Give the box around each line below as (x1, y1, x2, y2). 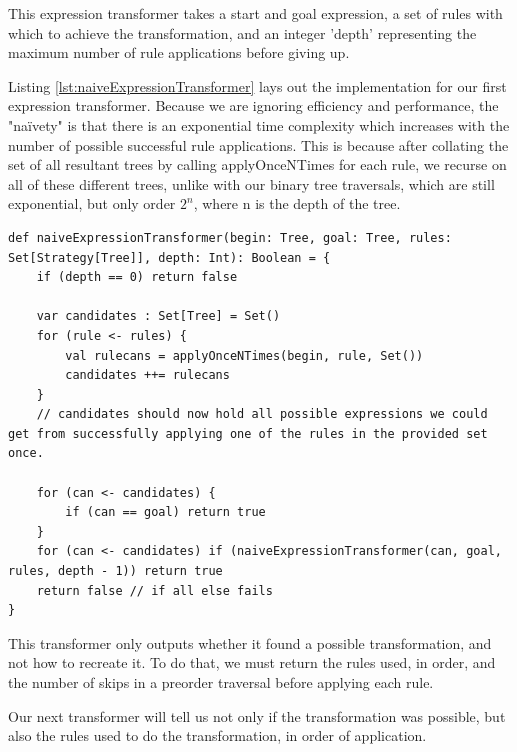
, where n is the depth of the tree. (193, 193, 401, 214)
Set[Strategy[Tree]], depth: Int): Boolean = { (8, 250, 331, 265)
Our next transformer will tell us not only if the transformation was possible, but (8, 705, 506, 726)
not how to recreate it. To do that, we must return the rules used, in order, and (8, 652, 496, 673)
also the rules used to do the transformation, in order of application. (8, 725, 427, 746)
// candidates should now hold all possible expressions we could (36, 407, 488, 422)
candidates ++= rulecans (65, 368, 230, 383)
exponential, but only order (8, 193, 176, 214)
